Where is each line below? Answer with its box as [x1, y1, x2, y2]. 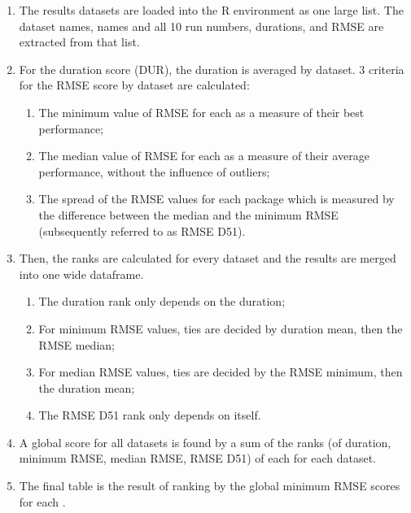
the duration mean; [38, 379, 135, 396]
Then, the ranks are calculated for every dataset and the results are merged [19, 250, 396, 267]
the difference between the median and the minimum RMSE [38, 206, 339, 223]
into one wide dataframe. [19, 265, 144, 282]
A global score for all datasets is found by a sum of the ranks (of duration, [19, 433, 391, 450]
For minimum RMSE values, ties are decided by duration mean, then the [38, 320, 403, 337]
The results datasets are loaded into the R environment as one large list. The [19, 2, 404, 18]
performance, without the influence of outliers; [38, 163, 270, 180]
